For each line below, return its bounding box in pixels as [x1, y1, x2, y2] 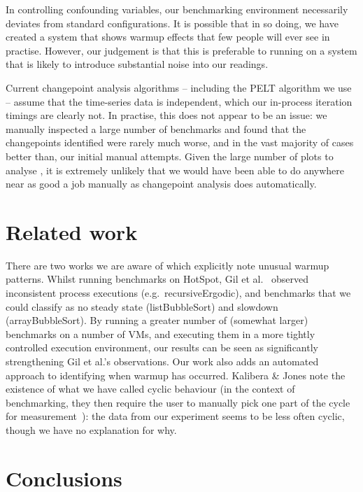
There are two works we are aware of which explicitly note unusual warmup [6, 258, 329, 272]
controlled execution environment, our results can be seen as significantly [6, 340, 318, 355]
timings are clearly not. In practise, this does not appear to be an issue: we [6, 108, 327, 122]
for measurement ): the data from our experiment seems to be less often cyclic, [6, 409, 345, 423]
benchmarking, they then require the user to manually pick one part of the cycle [6, 395, 350, 409]
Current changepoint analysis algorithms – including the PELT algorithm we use [6, 80, 352, 94]
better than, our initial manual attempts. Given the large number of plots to [6, 148, 334, 163]
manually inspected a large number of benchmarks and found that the [6, 121, 306, 136]
